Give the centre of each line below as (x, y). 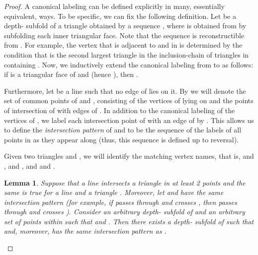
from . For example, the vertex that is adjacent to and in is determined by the (123, 45)
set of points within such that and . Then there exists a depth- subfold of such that (129, 221)
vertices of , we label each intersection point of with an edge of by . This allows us (129, 120)
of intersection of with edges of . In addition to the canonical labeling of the (120, 110)
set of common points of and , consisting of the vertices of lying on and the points (129, 100)
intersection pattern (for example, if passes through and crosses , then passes (121, 202)
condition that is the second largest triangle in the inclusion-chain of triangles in (127, 54)
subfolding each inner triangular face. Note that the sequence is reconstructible (124, 35)
